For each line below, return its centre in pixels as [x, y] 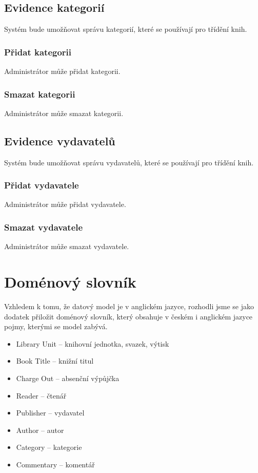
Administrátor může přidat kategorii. [62, 71]
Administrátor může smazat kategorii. [64, 113]
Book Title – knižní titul [55, 361]
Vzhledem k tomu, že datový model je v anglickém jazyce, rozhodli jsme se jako [129, 306]
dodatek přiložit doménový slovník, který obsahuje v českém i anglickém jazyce [128, 316]
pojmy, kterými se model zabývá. [56, 326]
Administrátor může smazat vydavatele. [67, 246]
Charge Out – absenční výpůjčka [68, 378]
